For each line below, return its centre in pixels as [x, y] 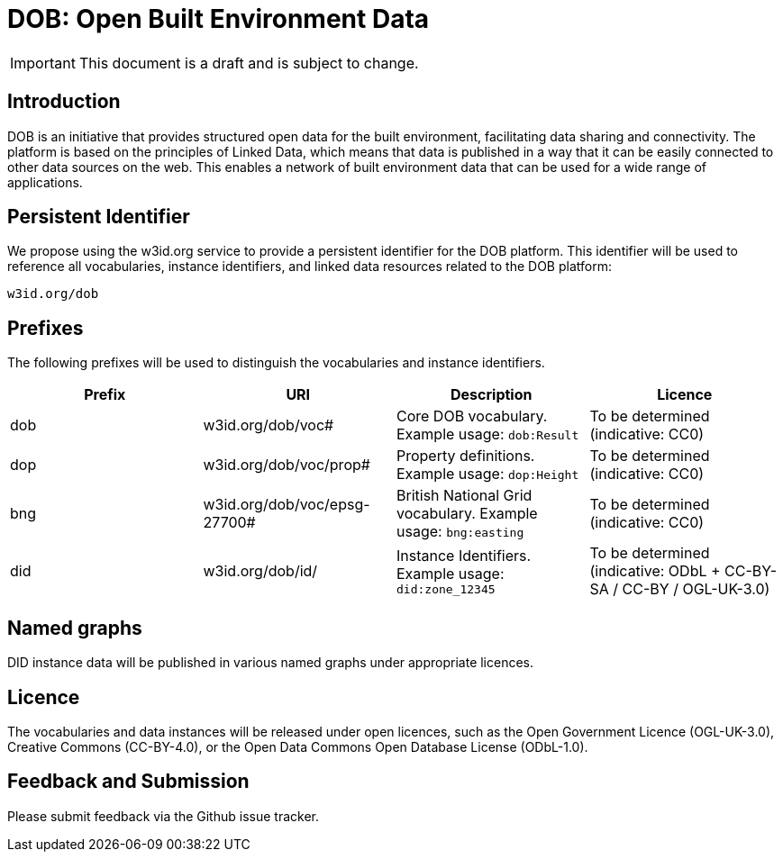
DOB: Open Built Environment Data [219, 19]
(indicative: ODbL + [655, 571]
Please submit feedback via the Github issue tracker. [163, 816]
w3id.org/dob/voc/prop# [287, 465]
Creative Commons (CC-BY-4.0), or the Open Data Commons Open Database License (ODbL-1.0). [298, 746]
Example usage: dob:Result [488, 434]
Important [43, 63]
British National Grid [464, 496]
